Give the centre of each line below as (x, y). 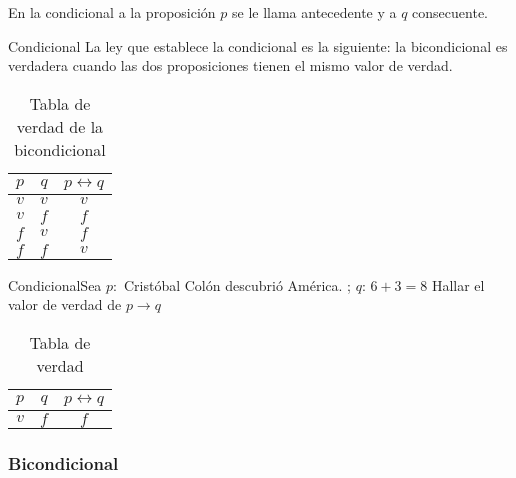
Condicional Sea (55, 284)
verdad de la (60, 126)
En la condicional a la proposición (112, 12)
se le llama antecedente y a (314, 12)
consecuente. (450, 12)
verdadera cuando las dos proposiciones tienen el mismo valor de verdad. (230, 65)
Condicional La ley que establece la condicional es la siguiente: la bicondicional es (258, 45)
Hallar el (458, 284)
